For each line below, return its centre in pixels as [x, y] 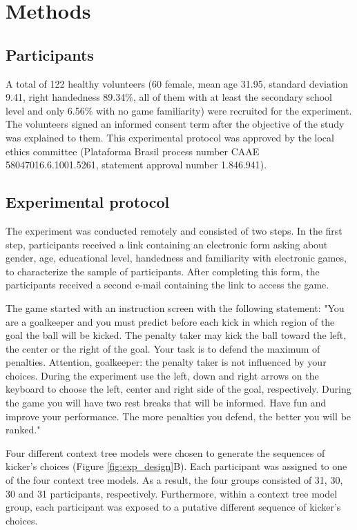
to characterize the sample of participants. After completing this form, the [163, 271]
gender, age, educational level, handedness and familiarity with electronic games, [176, 258]
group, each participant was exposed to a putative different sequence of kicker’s [173, 507]
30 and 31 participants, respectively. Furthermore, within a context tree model [172, 493]
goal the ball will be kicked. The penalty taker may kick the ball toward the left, [176, 335]
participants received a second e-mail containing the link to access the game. [167, 285]
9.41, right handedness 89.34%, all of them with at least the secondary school [169, 97]
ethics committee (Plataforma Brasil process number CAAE [133, 151]
